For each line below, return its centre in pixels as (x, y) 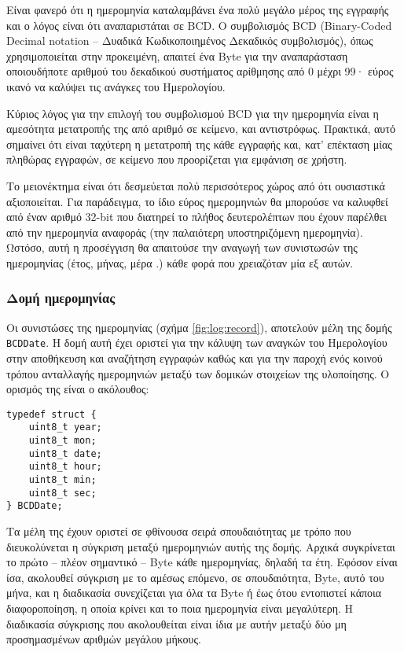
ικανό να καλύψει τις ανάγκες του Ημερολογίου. (116, 86)
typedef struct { (51, 414)
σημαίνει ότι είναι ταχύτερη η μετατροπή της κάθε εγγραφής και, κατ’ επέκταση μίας (199, 144)
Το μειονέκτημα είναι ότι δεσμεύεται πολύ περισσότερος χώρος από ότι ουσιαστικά (196, 185)
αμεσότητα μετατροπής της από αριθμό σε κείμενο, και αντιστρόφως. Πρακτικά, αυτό (201, 129)
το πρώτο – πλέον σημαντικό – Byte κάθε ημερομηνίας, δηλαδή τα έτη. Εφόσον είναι (202, 562)
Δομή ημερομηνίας (61, 298)
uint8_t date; (65, 453)
